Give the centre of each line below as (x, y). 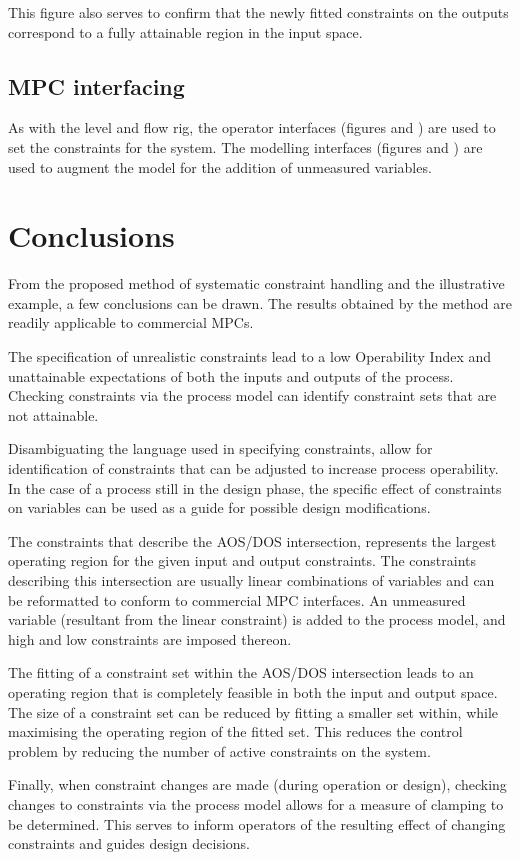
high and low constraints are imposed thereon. (150, 638)
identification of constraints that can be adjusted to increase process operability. (253, 468)
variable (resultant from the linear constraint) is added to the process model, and (257, 619)
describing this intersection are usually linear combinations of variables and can (251, 580)
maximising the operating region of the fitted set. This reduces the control (235, 731)
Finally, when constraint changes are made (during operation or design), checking (257, 784)
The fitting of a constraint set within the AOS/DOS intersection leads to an (241, 672)
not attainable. (53, 414)
